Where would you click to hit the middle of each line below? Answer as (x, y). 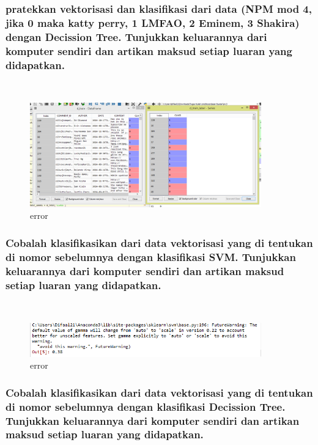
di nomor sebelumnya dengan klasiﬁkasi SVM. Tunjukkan (151, 256)
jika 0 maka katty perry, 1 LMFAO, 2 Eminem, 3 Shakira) (153, 22)
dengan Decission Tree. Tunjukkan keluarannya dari (136, 36)
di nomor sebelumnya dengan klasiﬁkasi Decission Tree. (146, 406)
